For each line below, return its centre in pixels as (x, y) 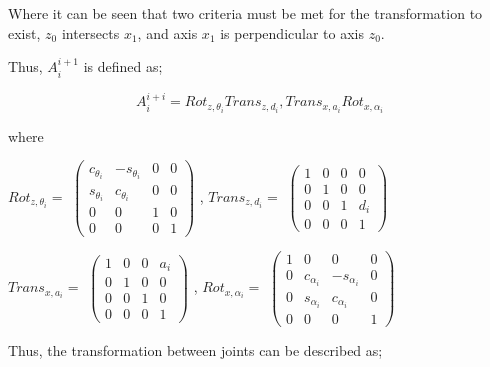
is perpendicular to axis (292, 32)
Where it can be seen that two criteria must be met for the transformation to (245, 13)
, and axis (167, 32)
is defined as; (123, 66)
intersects (90, 32)
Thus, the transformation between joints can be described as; (195, 349)
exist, (24, 32)
